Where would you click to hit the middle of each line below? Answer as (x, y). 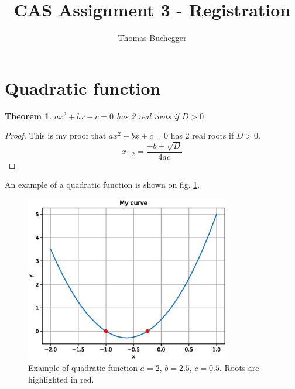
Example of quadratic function (83, 368)
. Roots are (239, 368)
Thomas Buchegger (152, 38)
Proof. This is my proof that (56, 135)
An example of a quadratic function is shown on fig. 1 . (102, 185)
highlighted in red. (61, 379)
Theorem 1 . (28, 116)
